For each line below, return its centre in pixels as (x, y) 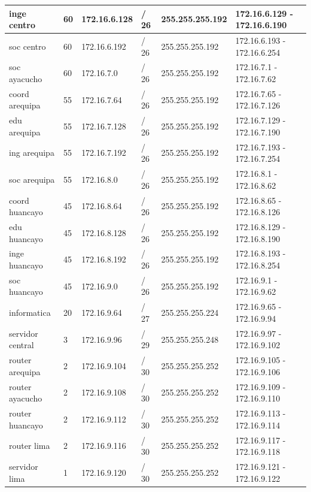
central (22, 345)
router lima (30, 446)
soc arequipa (32, 179)
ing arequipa (32, 153)
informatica (30, 313)
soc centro (28, 46)
